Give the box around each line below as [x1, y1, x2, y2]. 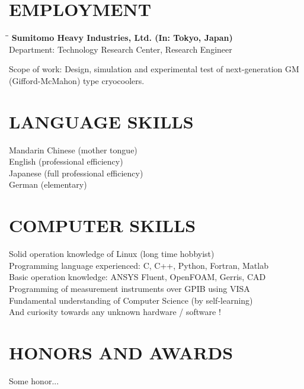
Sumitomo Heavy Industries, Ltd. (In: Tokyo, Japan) [11, 31, 233, 44]
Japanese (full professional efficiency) [9, 166, 143, 179]
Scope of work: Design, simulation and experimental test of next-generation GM [9, 63, 299, 75]
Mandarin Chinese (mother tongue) [9, 143, 137, 156]
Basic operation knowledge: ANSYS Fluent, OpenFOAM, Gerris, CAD [9, 271, 266, 283]
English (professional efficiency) [9, 155, 123, 168]
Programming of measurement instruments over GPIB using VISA [9, 282, 250, 294]
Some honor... [9, 374, 59, 387]
